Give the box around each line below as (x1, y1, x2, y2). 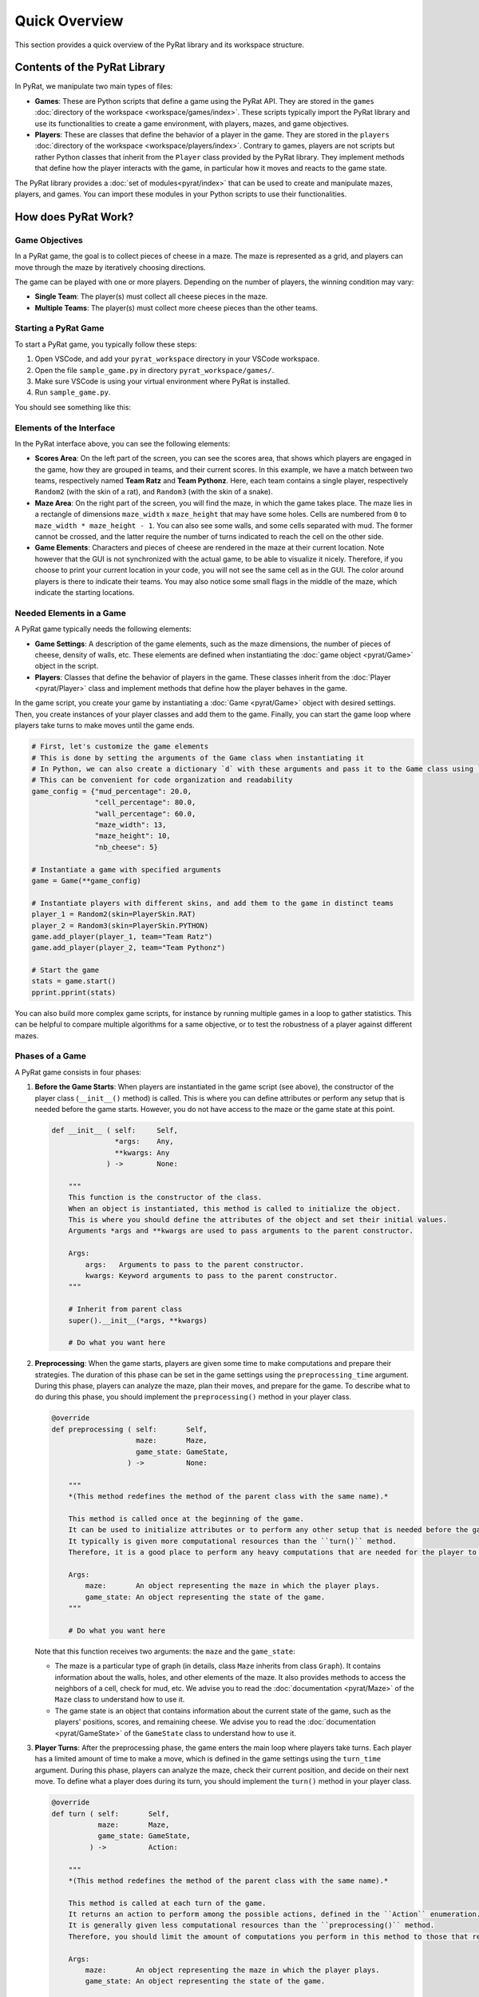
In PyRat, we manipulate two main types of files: (14, 81, 173, 91)
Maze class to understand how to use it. (54, 1694, 185, 1705)
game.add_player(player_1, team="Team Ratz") (31, 931, 213, 941)
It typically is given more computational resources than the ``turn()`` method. (68, 1536, 397, 1546)
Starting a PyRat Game (14, 323, 105, 334)
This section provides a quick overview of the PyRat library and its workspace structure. (14, 40, 305, 50)
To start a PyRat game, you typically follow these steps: (14, 339, 197, 349)
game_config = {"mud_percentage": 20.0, (31, 787, 192, 796)
